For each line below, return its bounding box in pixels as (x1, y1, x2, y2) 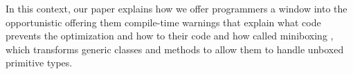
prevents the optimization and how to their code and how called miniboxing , (6, 28, 334, 43)
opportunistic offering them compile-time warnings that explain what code (6, 15, 321, 29)
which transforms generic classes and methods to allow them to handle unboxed (6, 41, 344, 56)
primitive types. (6, 55, 73, 70)
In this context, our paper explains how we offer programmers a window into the (6, 1, 347, 15)
